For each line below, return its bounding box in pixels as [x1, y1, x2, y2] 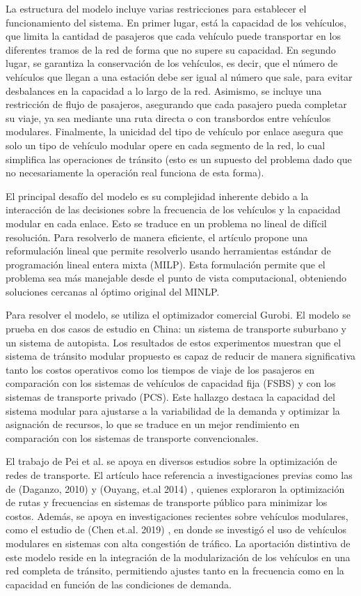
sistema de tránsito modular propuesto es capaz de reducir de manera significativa [6, 349, 356, 363]
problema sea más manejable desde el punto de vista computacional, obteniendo [6, 270, 346, 285]
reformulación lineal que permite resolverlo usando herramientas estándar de [6, 243, 331, 258]
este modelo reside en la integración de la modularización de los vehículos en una [6, 549, 351, 564]
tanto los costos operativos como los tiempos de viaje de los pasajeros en [6, 362, 315, 376]
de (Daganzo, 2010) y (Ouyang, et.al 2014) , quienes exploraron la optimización [6, 481, 345, 496]
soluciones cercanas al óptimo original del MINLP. [6, 284, 220, 298]
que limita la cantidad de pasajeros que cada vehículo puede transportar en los [6, 29, 341, 43]
